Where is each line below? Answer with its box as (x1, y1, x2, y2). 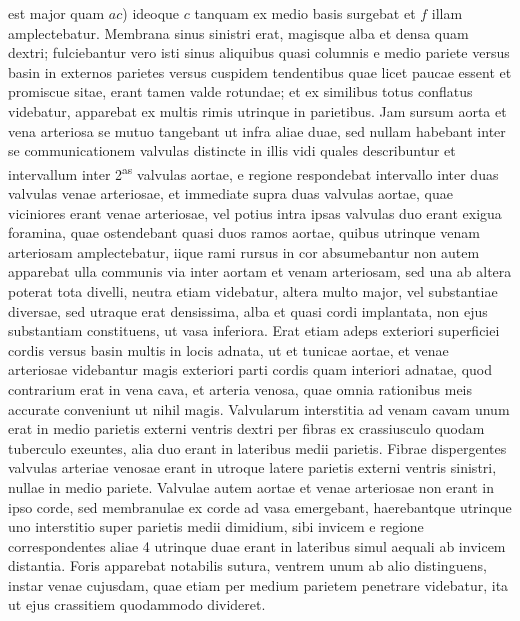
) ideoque (122, 3, 180, 23)
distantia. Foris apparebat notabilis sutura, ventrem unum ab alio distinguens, (8, 555, 487, 576)
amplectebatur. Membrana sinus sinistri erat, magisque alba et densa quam (8, 22, 469, 43)
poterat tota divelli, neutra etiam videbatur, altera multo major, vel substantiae (8, 280, 498, 301)
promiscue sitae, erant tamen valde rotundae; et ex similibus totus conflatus (8, 81, 473, 102)
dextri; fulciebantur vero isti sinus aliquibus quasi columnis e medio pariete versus (8, 42, 510, 63)
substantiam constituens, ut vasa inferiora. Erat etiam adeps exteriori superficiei (8, 320, 500, 341)
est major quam (8, 3, 105, 23)
